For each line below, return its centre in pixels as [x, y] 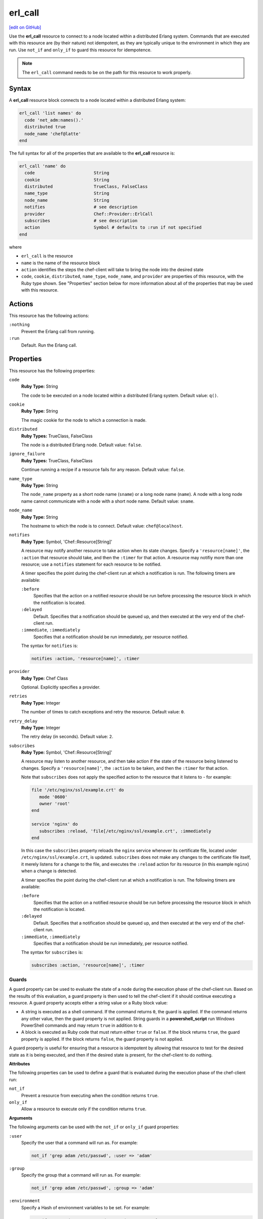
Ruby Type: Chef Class [45, 678]
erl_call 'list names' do [50, 113]
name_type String [67, 193]
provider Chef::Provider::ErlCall [89, 214]
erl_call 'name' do [42, 166]
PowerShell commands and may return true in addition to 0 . [82, 1025]
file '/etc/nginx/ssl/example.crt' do [78, 790]
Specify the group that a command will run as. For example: [81, 1175]
